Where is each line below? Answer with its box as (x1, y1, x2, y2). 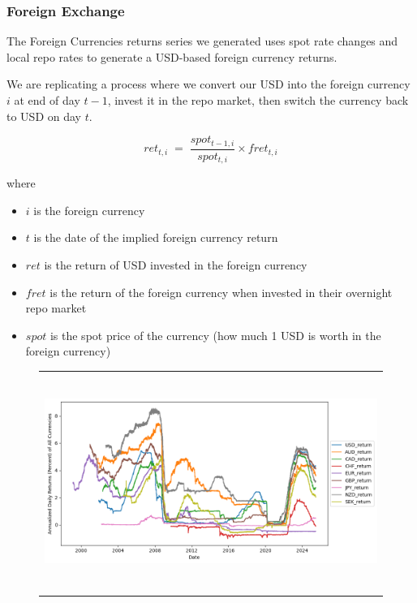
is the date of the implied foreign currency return (33, 229, 278, 246)
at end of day (14, 92, 80, 108)
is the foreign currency (33, 201, 145, 218)
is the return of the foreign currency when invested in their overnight (49, 283, 393, 300)
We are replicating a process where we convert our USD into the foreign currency (6, 75, 411, 93)
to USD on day (6, 107, 81, 124)
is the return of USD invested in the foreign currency (44, 256, 307, 273)
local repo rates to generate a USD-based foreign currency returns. (6, 48, 337, 65)
